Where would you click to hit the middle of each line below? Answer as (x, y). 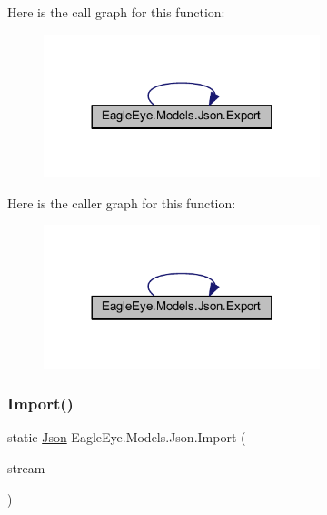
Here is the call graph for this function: (116, 12)
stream (26, 468)
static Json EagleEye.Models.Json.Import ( (127, 437)
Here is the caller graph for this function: (122, 202)
